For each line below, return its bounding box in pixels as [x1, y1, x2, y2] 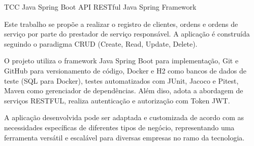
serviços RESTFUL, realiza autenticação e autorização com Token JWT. [4, 95, 230, 105]
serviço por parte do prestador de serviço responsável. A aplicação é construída [4, 28, 250, 39]
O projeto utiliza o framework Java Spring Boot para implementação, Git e [4, 55, 239, 66]
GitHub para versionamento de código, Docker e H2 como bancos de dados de [4, 65, 246, 76]
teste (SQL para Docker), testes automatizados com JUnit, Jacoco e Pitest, [4, 75, 239, 86]
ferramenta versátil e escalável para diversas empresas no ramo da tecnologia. [4, 132, 245, 142]
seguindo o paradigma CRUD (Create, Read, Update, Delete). [4, 38, 198, 49]
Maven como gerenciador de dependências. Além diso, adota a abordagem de [4, 85, 243, 96]
